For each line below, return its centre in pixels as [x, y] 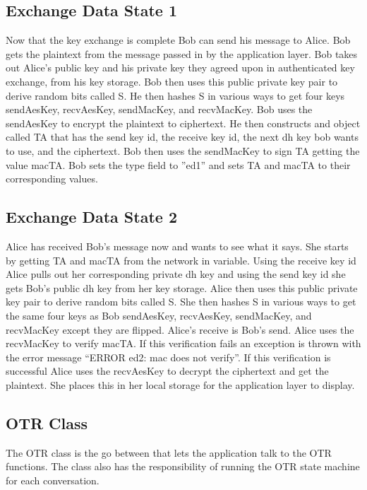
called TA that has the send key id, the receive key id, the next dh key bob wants [182, 137]
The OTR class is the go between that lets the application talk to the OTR [169, 452]
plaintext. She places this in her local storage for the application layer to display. [180, 384]
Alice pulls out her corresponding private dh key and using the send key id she [176, 274]
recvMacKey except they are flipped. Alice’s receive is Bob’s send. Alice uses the [180, 329]
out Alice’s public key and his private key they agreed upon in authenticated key [180, 68]
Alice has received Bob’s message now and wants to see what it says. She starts [177, 246]
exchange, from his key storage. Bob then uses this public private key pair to [172, 81]
